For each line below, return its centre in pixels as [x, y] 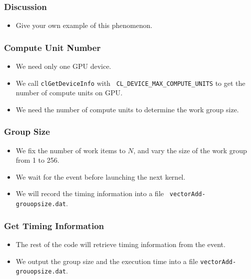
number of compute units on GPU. [69, 93]
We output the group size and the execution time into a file [107, 261]
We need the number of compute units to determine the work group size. [127, 109]
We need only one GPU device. [63, 66]
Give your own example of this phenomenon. [84, 25]
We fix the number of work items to [70, 150]
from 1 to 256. [37, 160]
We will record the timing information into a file [90, 193]
